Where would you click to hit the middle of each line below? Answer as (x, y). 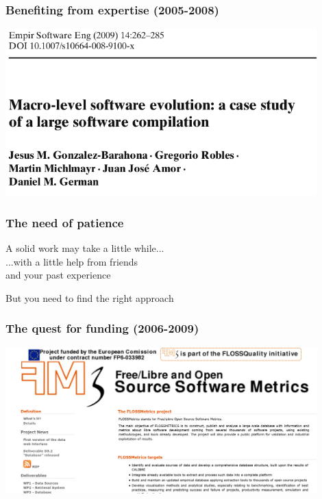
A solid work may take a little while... (85, 248)
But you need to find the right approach (90, 297)
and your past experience (58, 275)
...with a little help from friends (72, 261)
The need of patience (65, 222)
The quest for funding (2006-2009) (102, 328)
